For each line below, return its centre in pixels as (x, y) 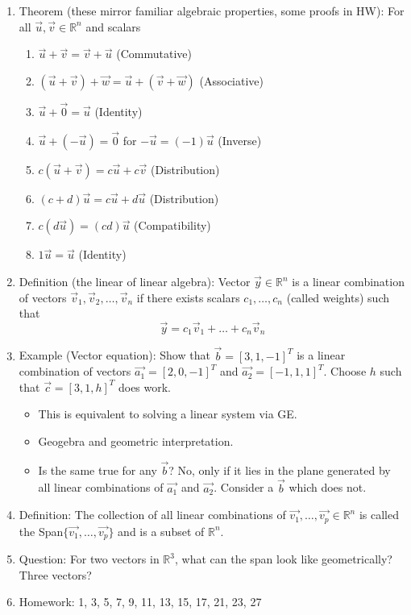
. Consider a (244, 487)
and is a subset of (161, 531)
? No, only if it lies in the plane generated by (280, 470)
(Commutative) (154, 54)
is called (379, 515)
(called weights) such (338, 297)
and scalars (113, 26)
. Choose (345, 371)
